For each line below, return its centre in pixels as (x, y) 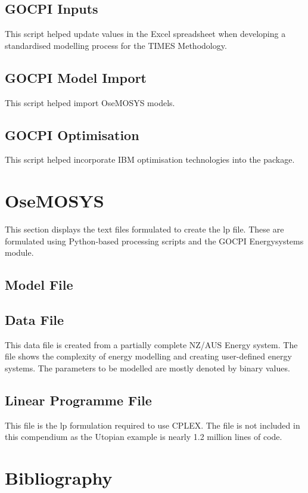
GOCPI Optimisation (72, 134)
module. (19, 252)
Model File (39, 285)
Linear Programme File (78, 400)
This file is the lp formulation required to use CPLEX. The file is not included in (153, 425)
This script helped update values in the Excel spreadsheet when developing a (145, 34)
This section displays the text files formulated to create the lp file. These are (144, 229)
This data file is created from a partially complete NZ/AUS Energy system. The (151, 344)
